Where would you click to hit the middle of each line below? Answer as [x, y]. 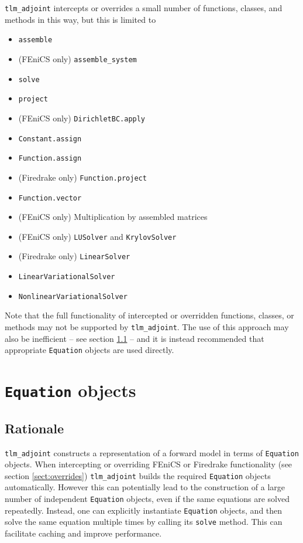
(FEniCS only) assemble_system [78, 58]
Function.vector [50, 198]
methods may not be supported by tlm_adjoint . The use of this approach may [147, 326]
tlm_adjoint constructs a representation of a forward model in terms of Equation [152, 452]
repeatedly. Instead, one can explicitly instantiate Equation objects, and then [144, 510]
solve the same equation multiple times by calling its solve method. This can [144, 522]
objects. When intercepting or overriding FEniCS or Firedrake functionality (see [149, 464]
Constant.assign [50, 139]
